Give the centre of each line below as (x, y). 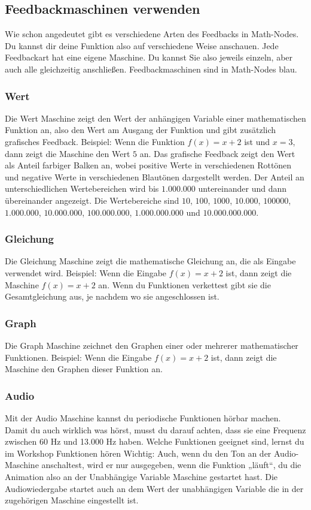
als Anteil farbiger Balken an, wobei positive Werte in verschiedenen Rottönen (148, 165)
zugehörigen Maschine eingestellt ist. (72, 500)
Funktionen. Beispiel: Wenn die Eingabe (78, 357)
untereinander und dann (243, 188)
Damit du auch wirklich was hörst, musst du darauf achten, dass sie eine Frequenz (155, 429)
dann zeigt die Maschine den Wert (68, 153)
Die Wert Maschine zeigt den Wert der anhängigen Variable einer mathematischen (155, 118)
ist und (257, 141)
